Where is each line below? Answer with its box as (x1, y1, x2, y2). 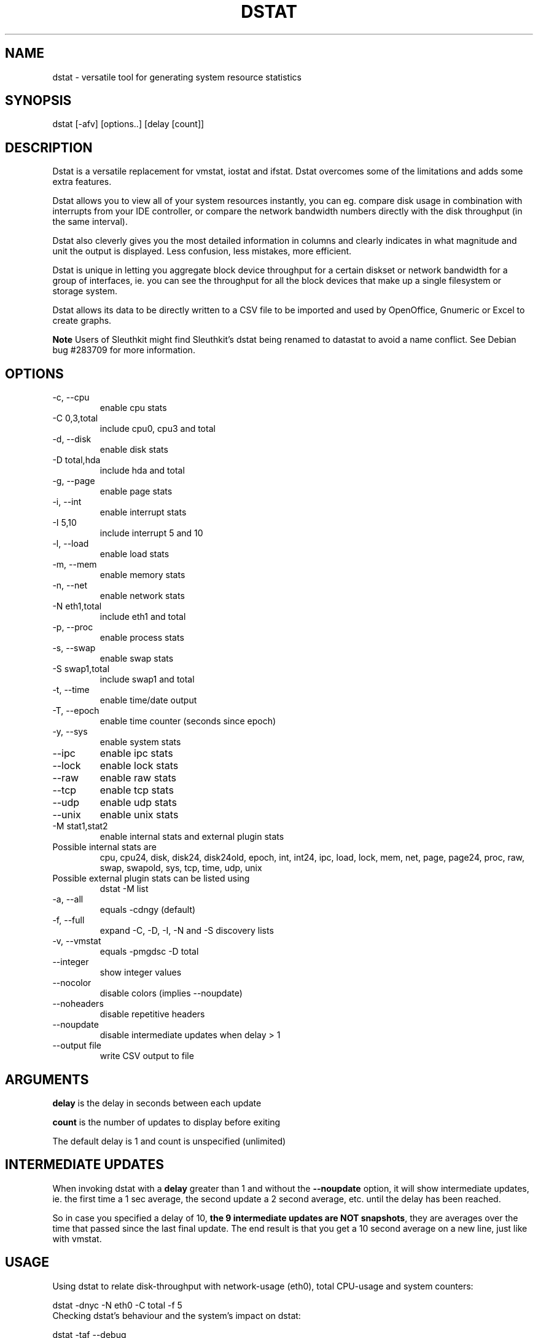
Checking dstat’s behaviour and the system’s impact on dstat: (52, 1310, 301, 1321)
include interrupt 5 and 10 (99, 528, 203, 539)
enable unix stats (99, 808, 179, 821)
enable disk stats (99, 444, 168, 455)
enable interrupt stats (99, 507, 187, 518)
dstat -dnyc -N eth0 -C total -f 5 (52, 1299, 182, 1310)
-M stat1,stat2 (52, 821, 108, 832)
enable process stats (99, 632, 184, 643)
